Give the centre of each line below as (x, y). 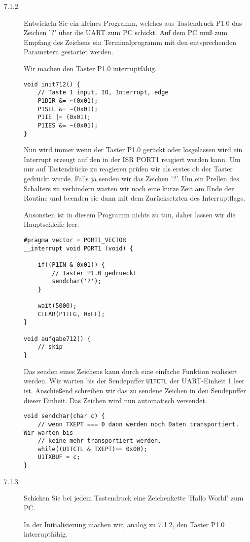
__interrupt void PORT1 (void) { (78, 248)
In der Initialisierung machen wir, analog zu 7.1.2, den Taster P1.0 (124, 524)
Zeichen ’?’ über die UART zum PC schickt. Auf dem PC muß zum (126, 32)
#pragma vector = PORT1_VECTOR (75, 240)
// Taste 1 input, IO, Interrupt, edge (103, 93)
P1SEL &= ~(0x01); (68, 109)
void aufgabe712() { (57, 339)
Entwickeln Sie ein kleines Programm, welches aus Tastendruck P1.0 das (133, 22)
